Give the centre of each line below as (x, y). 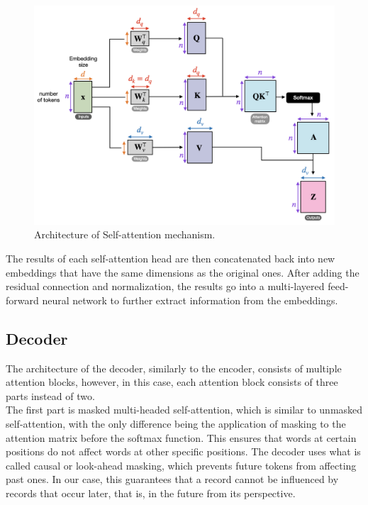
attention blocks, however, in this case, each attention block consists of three (172, 382)
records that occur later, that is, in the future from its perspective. (151, 493)
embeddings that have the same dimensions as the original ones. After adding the (183, 272)
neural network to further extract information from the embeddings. (190, 300)
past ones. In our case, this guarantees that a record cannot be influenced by (172, 479)
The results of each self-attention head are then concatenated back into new (171, 259)
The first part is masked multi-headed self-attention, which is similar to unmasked (184, 410)
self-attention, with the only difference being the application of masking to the (176, 424)
